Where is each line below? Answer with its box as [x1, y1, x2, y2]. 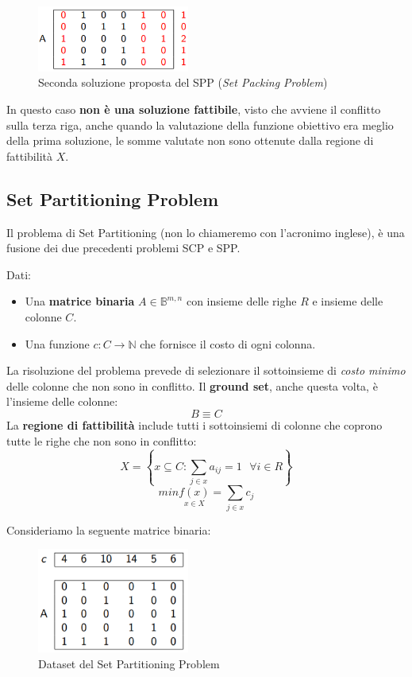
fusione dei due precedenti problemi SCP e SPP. [6, 239, 241, 256]
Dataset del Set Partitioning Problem [38, 655, 220, 671]
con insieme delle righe [186, 293, 297, 309]
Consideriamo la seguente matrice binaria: [6, 521, 211, 538]
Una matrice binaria [25, 293, 135, 309]
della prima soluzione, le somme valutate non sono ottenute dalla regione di [6, 132, 374, 149]
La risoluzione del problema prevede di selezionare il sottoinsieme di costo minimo [6, 362, 406, 379]
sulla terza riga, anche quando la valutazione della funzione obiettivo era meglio [6, 116, 394, 133]
